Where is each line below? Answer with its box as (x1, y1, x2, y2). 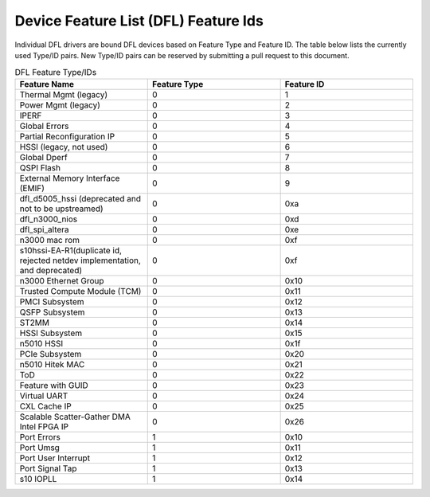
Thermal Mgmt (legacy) (19, 88, 108, 100)
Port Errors (19, 431, 61, 442)
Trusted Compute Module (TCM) (19, 285, 142, 296)
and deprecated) (19, 264, 83, 276)
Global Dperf (19, 151, 68, 162)
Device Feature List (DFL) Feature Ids (14, 12, 264, 29)
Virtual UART (19, 390, 68, 401)
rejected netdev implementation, (19, 255, 141, 266)
